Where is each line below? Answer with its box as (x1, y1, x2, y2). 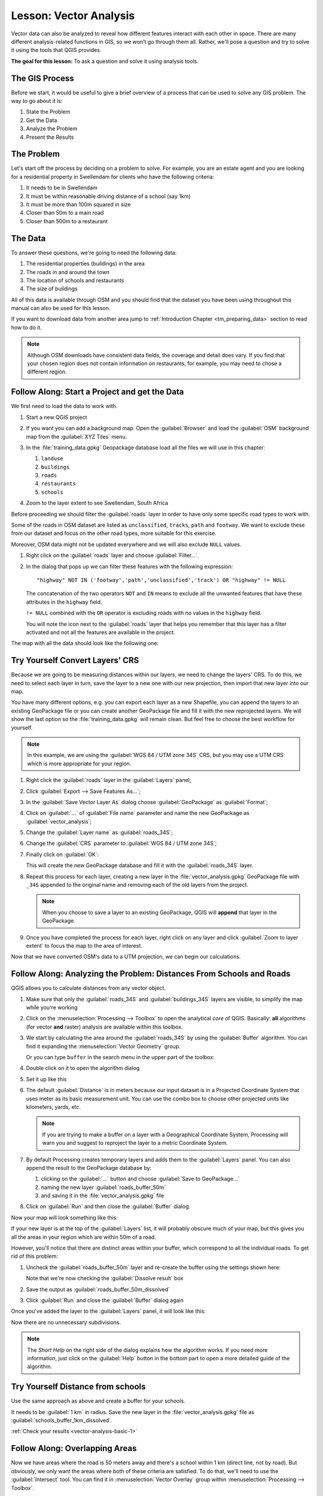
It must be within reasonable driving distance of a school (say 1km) (26, 192, 191, 200)
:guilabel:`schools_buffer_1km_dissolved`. (11, 1417, 113, 1424)
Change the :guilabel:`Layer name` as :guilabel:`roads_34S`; (26, 829, 173, 836)
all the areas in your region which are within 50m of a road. (11, 1233, 157, 1240)
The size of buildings (26, 285, 78, 293)
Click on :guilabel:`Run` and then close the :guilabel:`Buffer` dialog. (26, 1203, 191, 1210)
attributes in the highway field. (26, 598, 102, 606)
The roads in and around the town (26, 268, 110, 275)
